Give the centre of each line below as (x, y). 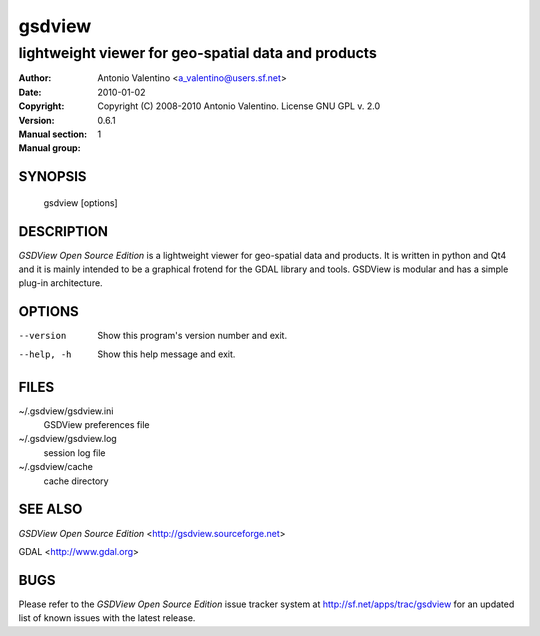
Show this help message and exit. (166, 354)
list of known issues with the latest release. (107, 618)
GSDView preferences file (96, 425)
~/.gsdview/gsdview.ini (66, 411)
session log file (74, 452)
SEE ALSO (50, 509)
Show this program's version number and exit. (192, 336)
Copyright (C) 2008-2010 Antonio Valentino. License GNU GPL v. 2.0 (239, 106)
